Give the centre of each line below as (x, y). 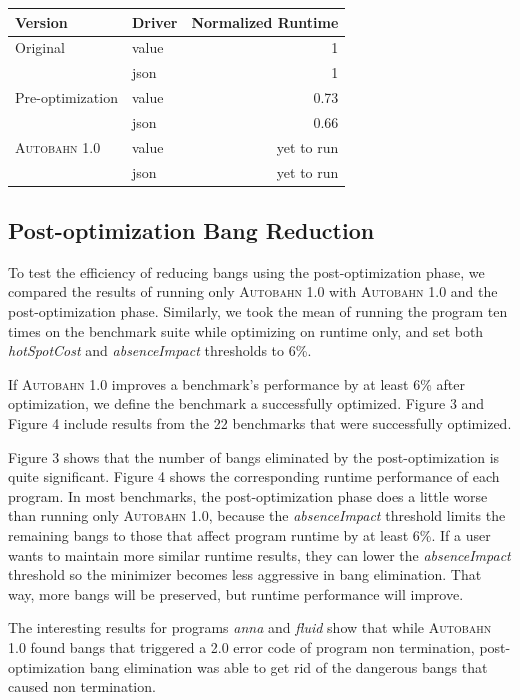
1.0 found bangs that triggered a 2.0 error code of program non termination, (241, 646)
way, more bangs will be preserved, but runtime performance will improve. (236, 593)
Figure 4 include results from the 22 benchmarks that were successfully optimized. (260, 423)
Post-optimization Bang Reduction (191, 230)
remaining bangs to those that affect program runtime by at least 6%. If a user (249, 534)
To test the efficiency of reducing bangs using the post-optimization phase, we (246, 271)
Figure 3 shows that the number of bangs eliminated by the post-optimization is (254, 456)
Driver (154, 21)
